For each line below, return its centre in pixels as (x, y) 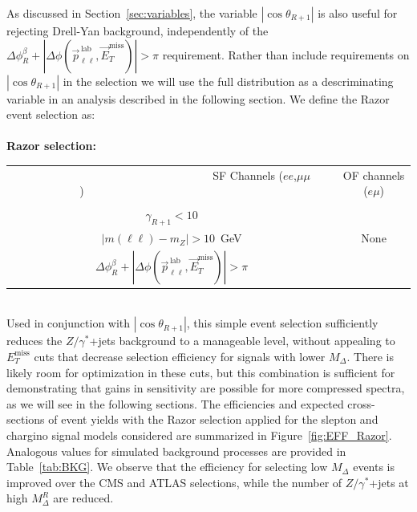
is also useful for (358, 13)
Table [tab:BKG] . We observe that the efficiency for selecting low (167, 467)
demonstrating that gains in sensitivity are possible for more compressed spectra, (206, 388)
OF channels (374, 175)
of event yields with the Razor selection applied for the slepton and (213, 419)
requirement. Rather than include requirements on (286, 54)
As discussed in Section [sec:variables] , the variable (132, 13)
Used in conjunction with (69, 323)
